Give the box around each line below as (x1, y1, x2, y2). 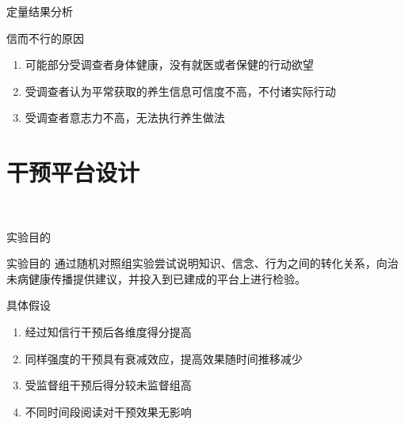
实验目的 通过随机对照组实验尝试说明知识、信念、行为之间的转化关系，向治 (6, 255, 399, 271)
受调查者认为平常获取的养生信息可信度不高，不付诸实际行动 (25, 82, 336, 99)
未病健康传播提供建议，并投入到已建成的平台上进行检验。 (6, 270, 306, 286)
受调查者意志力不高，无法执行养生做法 (25, 109, 225, 126)
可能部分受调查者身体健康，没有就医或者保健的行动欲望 (25, 56, 314, 73)
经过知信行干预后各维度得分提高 (25, 324, 192, 340)
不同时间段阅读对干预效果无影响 (25, 403, 192, 419)
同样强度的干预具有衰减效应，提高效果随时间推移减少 (25, 350, 303, 366)
